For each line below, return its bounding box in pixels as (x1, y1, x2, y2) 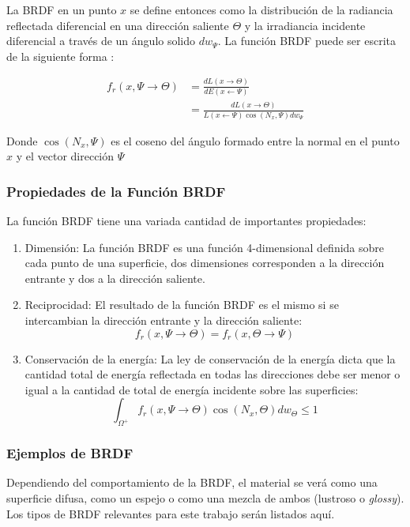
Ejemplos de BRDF (6, 443, 134, 463)
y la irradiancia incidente (244, 17, 366, 33)
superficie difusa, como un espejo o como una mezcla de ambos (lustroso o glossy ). (6, 490, 404, 506)
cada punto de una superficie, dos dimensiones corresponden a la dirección (24, 254, 385, 271)
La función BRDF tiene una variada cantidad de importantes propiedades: (6, 213, 367, 229)
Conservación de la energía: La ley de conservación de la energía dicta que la (24, 350, 396, 367)
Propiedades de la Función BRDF (6, 181, 226, 201)
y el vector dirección (16, 148, 115, 164)
